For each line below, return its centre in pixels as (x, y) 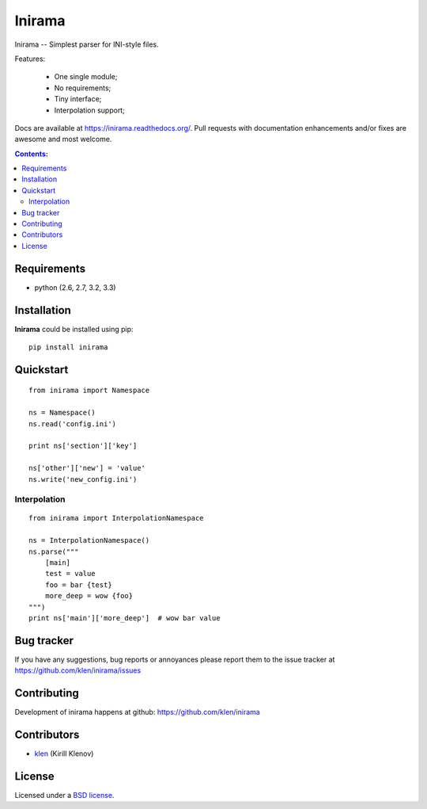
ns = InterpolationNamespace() (89, 540)
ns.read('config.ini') (73, 424)
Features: (30, 59)
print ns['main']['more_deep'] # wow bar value (125, 618)
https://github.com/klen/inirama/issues (78, 670)
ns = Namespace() (62, 413)
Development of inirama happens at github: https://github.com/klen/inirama (137, 712)
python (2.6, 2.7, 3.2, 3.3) (75, 287)
